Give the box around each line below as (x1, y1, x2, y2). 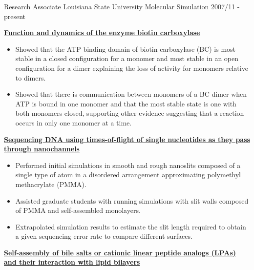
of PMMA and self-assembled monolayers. (15, 205, 141, 215)
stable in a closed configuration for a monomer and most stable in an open (15, 53, 238, 63)
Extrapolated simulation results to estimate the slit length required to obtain (15, 221, 246, 231)
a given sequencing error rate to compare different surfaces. (15, 231, 192, 241)
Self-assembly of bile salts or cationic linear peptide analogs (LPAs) (4, 247, 236, 257)
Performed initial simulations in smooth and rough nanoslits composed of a (15, 160, 241, 170)
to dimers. (15, 72, 46, 83)
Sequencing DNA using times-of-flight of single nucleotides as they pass (4, 134, 250, 144)
